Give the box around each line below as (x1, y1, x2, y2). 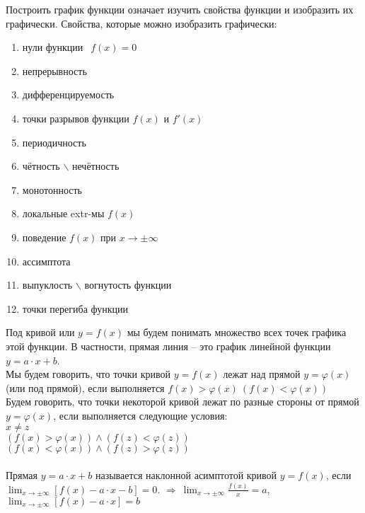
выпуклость (22, 277, 73, 292)
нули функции (22, 40, 83, 54)
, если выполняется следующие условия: (53, 408, 228, 422)
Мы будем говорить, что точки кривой (6, 367, 171, 381)
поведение (22, 229, 66, 244)
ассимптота (22, 253, 71, 268)
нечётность (72, 158, 120, 173)
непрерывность (22, 63, 87, 78)
